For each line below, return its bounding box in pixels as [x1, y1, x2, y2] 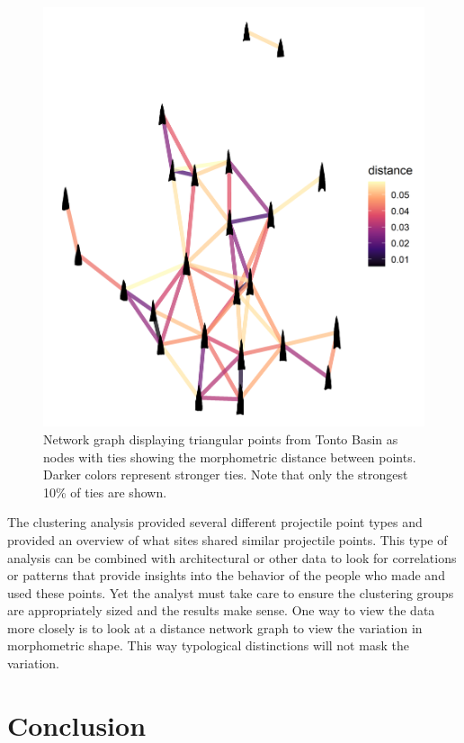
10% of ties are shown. [43, 482, 167, 501]
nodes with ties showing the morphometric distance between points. [43, 447, 416, 466]
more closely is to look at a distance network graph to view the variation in [7, 618, 423, 637]
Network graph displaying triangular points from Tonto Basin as [43, 429, 398, 448]
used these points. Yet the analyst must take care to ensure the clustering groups [7, 583, 454, 602]
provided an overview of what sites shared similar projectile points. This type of [7, 530, 448, 549]
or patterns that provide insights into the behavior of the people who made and [7, 566, 445, 585]
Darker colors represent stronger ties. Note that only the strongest [43, 465, 408, 484]
